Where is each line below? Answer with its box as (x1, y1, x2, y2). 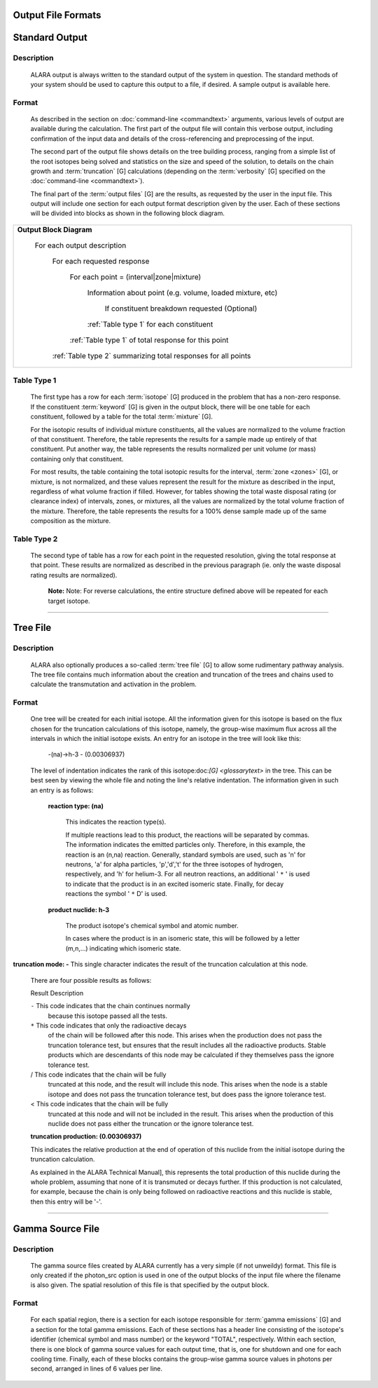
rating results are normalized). (30, 571, 118, 579)
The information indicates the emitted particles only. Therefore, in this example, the (65, 841, 306, 849)
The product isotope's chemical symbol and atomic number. (65, 921, 239, 930)
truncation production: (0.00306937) (30, 1132, 142, 1141)
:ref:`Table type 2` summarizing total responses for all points (52, 351, 251, 360)
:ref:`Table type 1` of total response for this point (69, 335, 229, 345)
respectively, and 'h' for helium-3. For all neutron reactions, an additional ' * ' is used (65, 870, 310, 878)
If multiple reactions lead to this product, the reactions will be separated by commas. (65, 831, 310, 839)
